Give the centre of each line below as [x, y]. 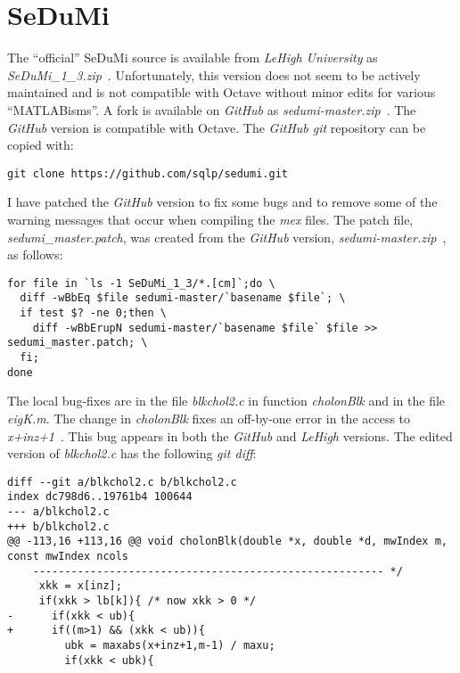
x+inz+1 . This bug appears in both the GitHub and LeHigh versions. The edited [230, 435]
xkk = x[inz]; [80, 586]
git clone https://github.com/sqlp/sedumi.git [148, 173]
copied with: [41, 145]
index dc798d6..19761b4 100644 [100, 497]
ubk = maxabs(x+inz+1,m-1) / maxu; [170, 645]
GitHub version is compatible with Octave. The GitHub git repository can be [217, 127]
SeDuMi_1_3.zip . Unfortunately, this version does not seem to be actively [214, 74]
